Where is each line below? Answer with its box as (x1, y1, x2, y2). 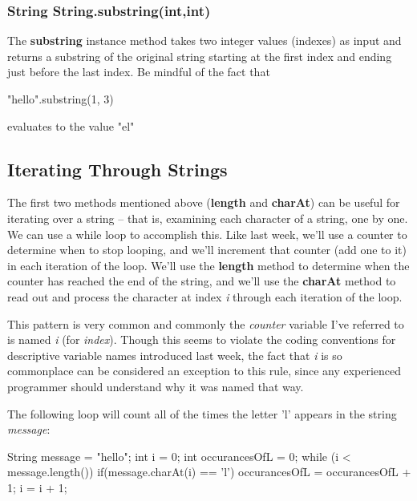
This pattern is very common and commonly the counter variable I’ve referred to (7, 315, 404, 332)
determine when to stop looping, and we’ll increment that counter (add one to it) (7, 241, 407, 258)
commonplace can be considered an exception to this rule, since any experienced (7, 362, 402, 379)
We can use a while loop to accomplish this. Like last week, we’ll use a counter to (7, 225, 407, 242)
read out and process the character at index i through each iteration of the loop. (7, 288, 403, 305)
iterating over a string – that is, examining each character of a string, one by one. (7, 209, 408, 226)
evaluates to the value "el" (7, 117, 135, 134)
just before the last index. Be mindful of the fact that (7, 63, 270, 80)
